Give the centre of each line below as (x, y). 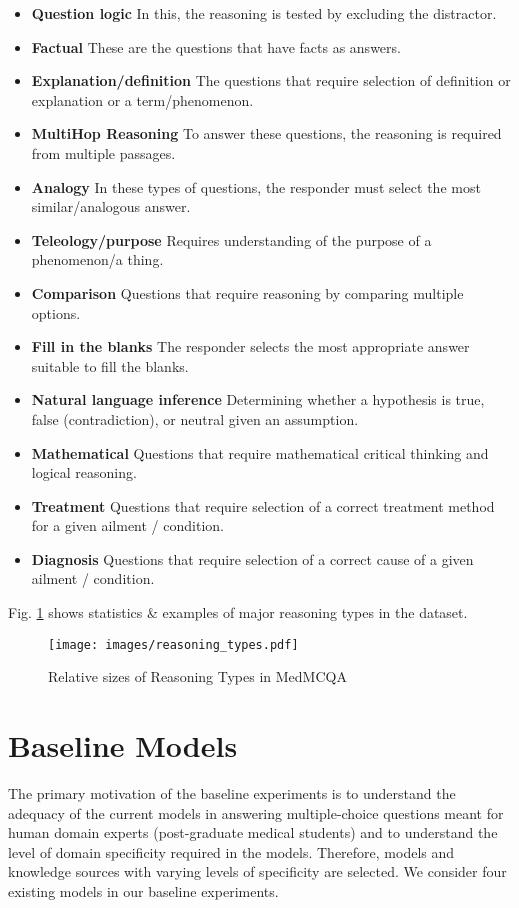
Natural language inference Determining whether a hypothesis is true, (258, 399)
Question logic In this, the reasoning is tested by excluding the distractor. (264, 13)
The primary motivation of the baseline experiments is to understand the (232, 793)
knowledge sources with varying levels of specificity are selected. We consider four (257, 871)
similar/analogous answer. (111, 206)
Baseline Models (123, 745)
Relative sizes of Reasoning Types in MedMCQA (197, 676)
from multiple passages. (103, 152)
